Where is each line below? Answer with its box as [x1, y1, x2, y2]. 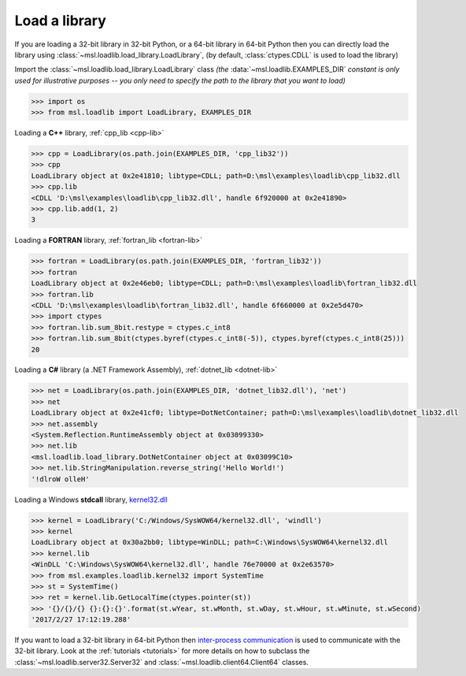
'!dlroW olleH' [31, 474, 90, 484]
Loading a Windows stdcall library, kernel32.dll [14, 495, 168, 504]
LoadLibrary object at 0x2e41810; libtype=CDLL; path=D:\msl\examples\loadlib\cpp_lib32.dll [31, 171, 401, 180]
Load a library [14, 12, 106, 29]
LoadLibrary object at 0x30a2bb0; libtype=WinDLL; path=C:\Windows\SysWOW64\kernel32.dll [31, 538, 389, 547]
